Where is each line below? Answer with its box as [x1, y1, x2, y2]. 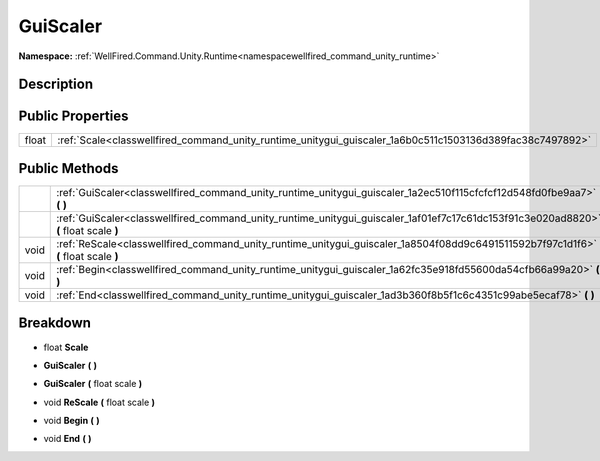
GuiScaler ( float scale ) [43, 378, 143, 390]
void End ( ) [43, 433, 92, 445]
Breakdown [18, 315, 92, 332]
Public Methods [18, 160, 119, 177]
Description [18, 76, 94, 93]
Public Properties [18, 108, 129, 125]
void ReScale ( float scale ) [43, 396, 155, 408]
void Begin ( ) [43, 415, 100, 427]
